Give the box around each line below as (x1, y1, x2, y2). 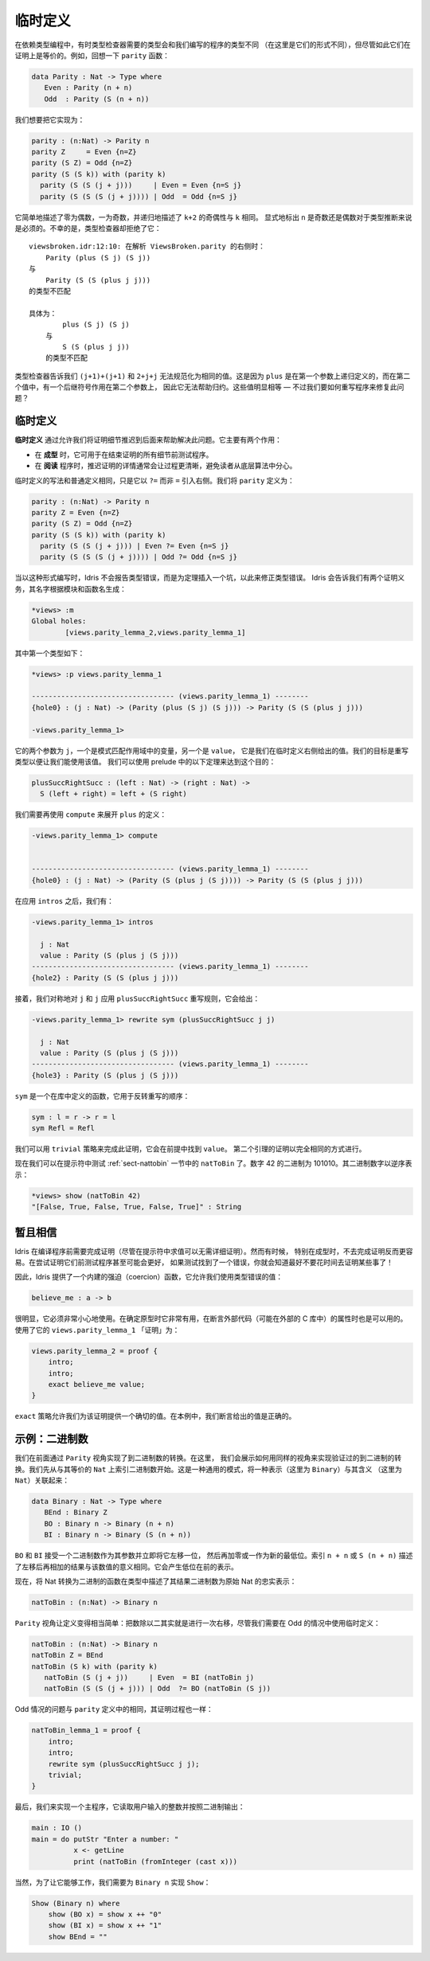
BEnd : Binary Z (44, 1508, 107, 1517)
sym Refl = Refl (31, 1123, 96, 1133)
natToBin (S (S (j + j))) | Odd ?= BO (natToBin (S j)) (44, 1684, 272, 1693)
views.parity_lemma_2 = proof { (31, 1346, 158, 1355)
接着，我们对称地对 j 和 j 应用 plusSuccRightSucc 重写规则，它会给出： (14, 994, 260, 1003)
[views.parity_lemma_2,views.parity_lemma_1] (64, 627, 246, 637)
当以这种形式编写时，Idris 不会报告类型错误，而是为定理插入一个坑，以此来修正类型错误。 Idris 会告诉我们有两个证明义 (14, 573, 405, 583)
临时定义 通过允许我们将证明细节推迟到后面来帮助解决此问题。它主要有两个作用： (14, 435, 282, 445)
